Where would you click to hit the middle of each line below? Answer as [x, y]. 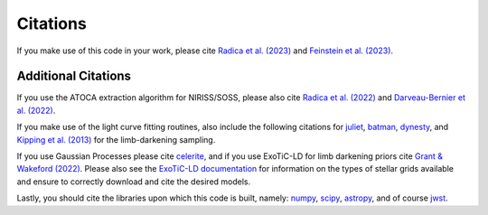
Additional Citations [74, 76]
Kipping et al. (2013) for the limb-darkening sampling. [116, 139]
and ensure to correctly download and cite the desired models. [134, 182]
